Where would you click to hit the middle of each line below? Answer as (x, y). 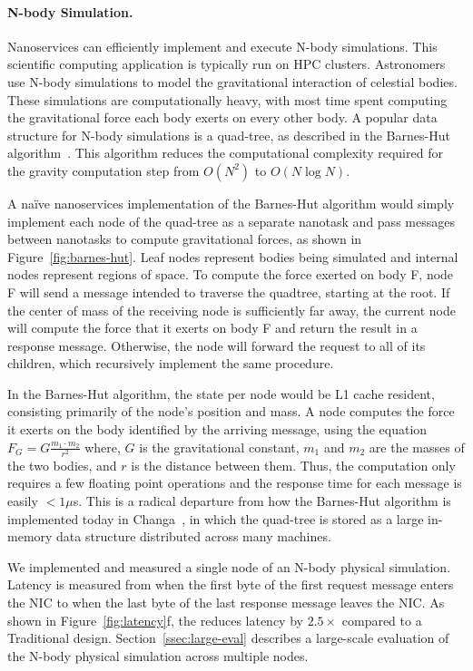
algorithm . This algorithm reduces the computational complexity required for (225, 153)
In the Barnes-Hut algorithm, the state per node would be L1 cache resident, (221, 393)
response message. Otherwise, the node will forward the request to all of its (217, 345)
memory (30, 536)
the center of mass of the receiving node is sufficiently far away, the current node (232, 310)
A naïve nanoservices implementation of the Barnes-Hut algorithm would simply (231, 203)
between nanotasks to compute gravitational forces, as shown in (185, 239)
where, (103, 447)
